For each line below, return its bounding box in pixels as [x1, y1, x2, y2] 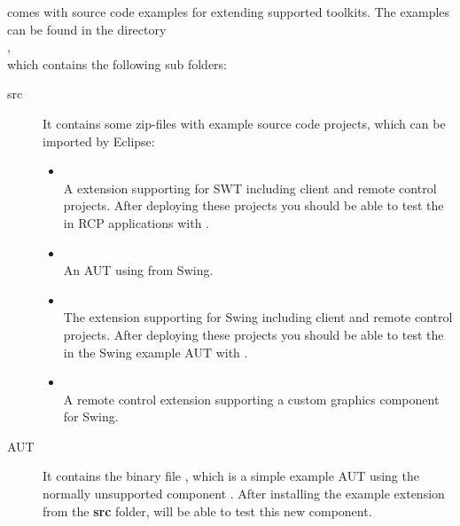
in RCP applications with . [63, 213, 210, 232]
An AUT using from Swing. [63, 261, 214, 279]
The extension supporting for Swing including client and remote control [63, 308, 453, 326]
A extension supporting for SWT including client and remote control [63, 178, 437, 197]
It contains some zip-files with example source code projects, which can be [43, 114, 446, 132]
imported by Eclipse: [43, 131, 155, 150]
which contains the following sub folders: [7, 54, 228, 73]
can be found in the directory [7, 20, 167, 38]
